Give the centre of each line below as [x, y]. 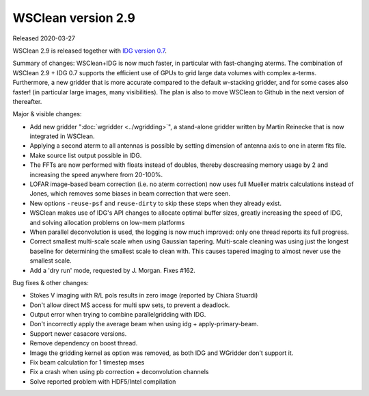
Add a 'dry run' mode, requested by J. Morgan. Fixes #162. [113, 270]
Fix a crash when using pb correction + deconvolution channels [119, 372]
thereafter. [27, 101]
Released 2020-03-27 [44, 38]
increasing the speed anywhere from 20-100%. [96, 174]
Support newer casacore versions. [78, 333]
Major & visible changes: [47, 114]
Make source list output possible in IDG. [86, 155]
